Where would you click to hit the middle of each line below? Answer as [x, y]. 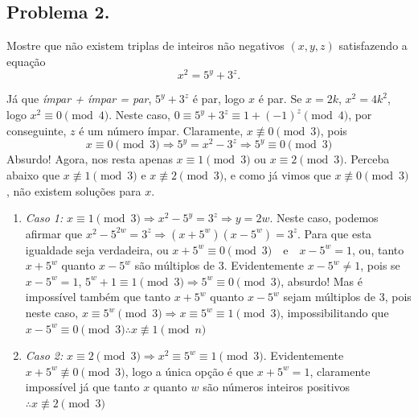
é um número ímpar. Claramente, [161, 130]
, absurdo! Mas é [322, 281]
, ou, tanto [378, 249]
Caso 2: [44, 355]
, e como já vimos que [277, 174]
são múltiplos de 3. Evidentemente [219, 265]
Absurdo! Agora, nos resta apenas [90, 159]
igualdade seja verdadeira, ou [97, 249]
